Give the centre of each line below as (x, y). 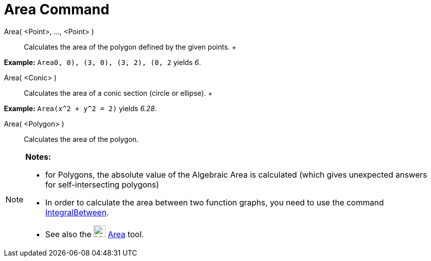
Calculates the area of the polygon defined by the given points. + (130, 47)
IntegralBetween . (77, 212)
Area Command (57, 9)
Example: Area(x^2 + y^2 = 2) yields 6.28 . (81, 108)
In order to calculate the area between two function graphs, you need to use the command (215, 202)
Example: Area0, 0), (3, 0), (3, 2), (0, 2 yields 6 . (103, 62)
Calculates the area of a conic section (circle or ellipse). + (118, 93)
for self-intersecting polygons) (102, 184)
